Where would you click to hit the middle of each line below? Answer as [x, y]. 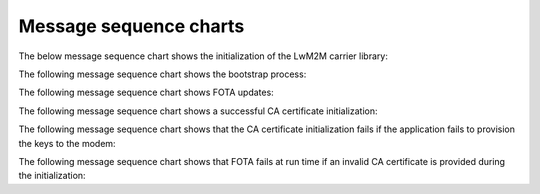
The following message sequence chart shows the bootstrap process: [162, 74]
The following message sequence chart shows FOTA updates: [146, 92]
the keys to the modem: [67, 143]
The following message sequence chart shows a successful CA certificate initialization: [198, 111]
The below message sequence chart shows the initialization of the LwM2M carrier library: [203, 56]
